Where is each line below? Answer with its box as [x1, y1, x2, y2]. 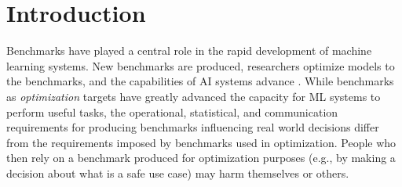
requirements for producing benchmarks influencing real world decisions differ [6, 119, 379, 135]
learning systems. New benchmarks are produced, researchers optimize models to [6, 57, 395, 74]
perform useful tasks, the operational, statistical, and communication [6, 103, 338, 120]
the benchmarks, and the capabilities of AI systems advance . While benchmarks [6, 73, 394, 89]
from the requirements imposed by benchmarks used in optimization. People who [6, 134, 397, 150]
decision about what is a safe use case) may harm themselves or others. [6, 164, 349, 181]
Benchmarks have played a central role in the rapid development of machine [6, 42, 372, 59]
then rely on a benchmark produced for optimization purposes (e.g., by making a [6, 149, 396, 166]
